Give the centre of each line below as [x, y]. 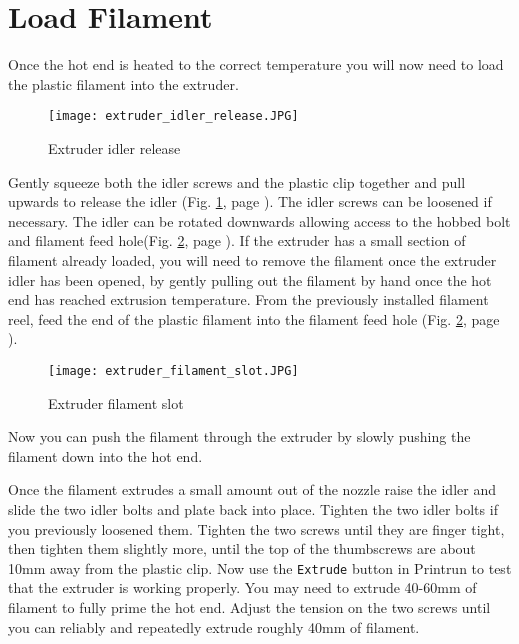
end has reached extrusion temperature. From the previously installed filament [248, 299]
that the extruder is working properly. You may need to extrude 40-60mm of [242, 587]
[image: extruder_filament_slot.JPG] [173, 370]
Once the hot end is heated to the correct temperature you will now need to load [256, 64]
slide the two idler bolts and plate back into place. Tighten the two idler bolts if [253, 508]
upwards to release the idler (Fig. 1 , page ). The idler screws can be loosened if [250, 201]
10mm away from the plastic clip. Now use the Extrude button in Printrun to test [260, 567]
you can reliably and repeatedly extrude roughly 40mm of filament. [214, 626]
